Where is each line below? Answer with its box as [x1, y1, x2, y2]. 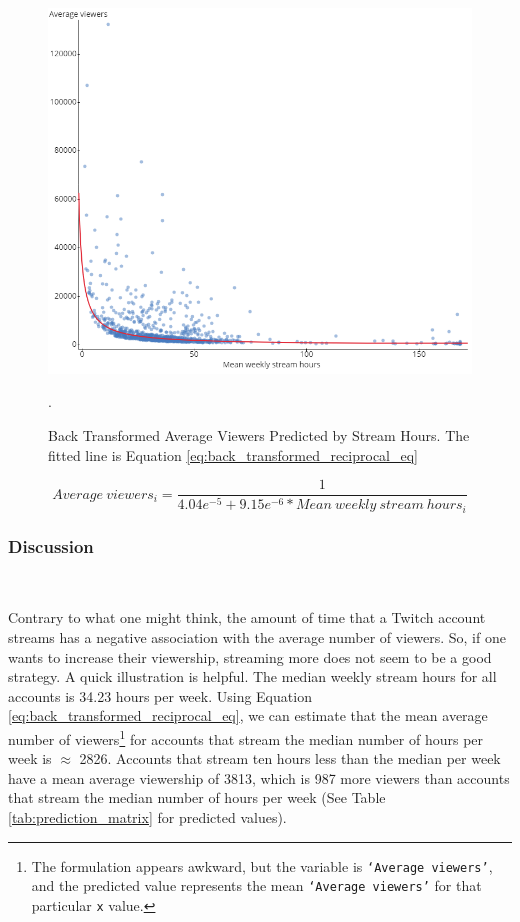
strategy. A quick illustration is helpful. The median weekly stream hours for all [8, 666, 497, 687]
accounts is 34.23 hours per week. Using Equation [8, 685, 312, 706]
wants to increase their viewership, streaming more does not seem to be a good [8, 646, 492, 667]
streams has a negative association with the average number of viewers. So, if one [8, 626, 506, 647]
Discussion [8, 534, 94, 559]
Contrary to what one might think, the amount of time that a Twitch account [8, 607, 486, 628]
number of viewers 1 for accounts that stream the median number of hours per [8, 725, 484, 749]
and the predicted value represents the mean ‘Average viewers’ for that [31, 875, 482, 896]
